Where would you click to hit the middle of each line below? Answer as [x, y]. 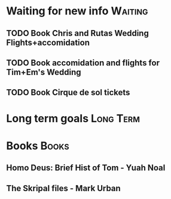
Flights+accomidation [48, 42]
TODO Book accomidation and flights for [83, 63]
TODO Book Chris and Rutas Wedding [78, 33]
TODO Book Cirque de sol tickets [68, 93]
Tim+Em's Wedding [44, 72]
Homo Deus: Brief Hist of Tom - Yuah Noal [86, 168]
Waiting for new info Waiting [77, 11]
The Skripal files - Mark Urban [63, 188]
